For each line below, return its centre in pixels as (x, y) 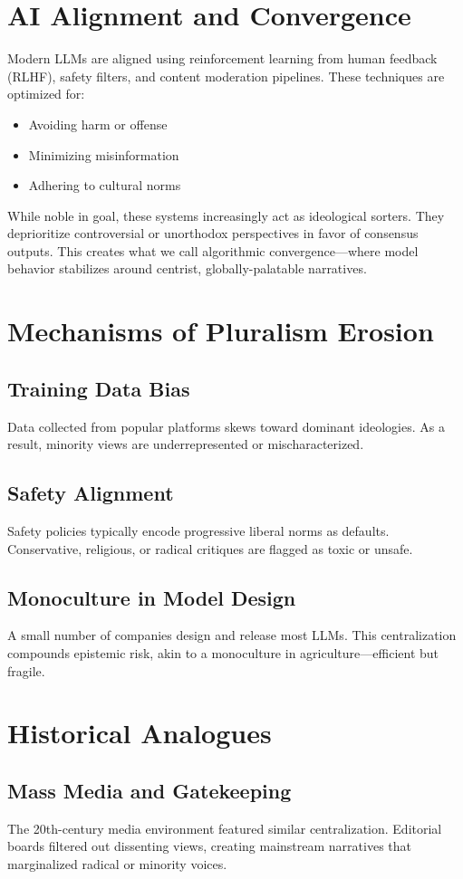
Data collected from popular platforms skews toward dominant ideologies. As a (226, 426)
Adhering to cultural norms (105, 185)
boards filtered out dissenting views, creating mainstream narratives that (209, 846)
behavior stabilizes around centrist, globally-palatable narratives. (187, 268)
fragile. (26, 670)
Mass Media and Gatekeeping (150, 790)
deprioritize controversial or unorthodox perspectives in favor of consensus (213, 233)
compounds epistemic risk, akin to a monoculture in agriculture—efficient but (223, 653)
